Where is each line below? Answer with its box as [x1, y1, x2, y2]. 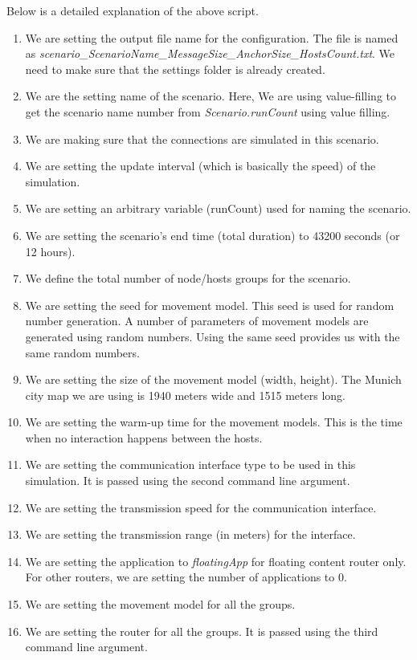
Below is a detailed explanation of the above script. [6, 2, 259, 18]
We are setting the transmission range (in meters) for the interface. [25, 526, 356, 543]
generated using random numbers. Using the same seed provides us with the [25, 328, 400, 344]
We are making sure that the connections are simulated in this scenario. [25, 130, 379, 147]
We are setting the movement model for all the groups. [25, 596, 296, 613]
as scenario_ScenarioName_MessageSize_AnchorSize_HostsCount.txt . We [25, 45, 395, 62]
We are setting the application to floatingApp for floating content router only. [25, 552, 407, 569]
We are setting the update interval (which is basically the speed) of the [25, 157, 376, 174]
